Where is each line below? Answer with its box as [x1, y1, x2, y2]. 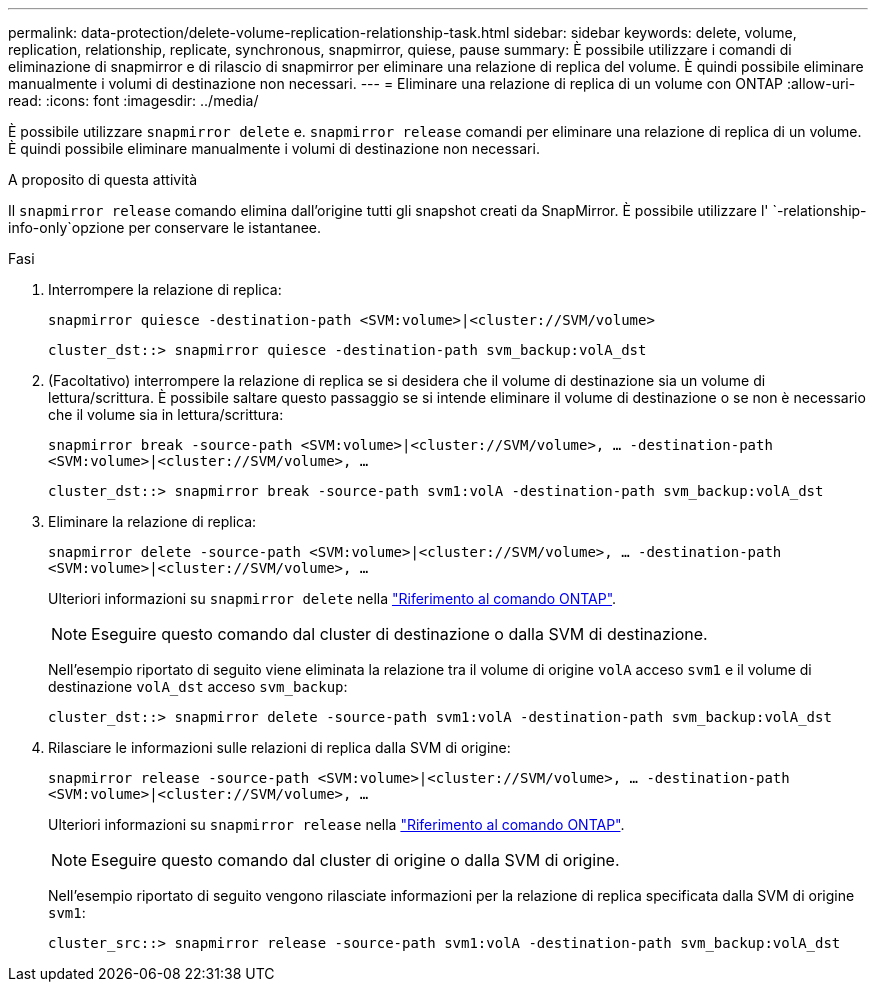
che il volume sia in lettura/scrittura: [48, 406, 284, 423]
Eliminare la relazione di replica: [48, 513, 257, 530]
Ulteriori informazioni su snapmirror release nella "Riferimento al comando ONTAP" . [48, 816, 625, 833]
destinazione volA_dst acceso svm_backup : [48, 678, 348, 695]
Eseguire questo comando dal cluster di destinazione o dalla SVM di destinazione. [91, 624, 708, 644]
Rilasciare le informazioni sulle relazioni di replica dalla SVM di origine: [48, 739, 511, 756]
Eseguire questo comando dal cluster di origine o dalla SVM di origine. [91, 850, 620, 870]
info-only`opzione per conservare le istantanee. [8, 219, 322, 236]
